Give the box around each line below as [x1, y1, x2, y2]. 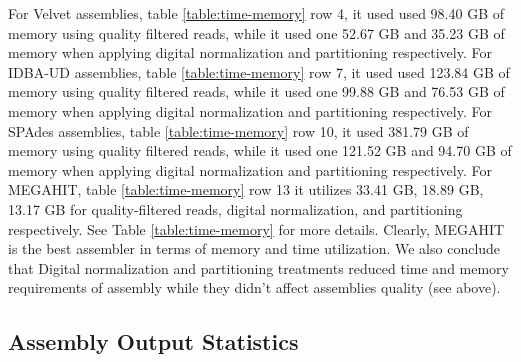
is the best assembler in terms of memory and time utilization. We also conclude [8, 238, 501, 259]
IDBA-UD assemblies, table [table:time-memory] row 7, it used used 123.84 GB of [8, 61, 510, 82]
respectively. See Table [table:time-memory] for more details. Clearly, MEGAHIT [8, 218, 505, 239]
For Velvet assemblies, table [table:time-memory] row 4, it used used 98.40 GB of [8, 3, 505, 23]
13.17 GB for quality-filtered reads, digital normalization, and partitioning [8, 198, 463, 219]
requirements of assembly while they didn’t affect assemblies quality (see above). [8, 277, 501, 298]
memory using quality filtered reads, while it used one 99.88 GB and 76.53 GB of [8, 81, 505, 102]
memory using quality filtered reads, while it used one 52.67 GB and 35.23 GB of [8, 22, 505, 43]
